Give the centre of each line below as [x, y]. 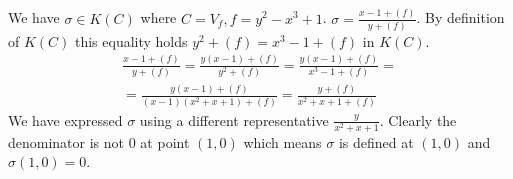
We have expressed [65, 119]
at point [165, 141]
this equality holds [131, 40]
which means [282, 141]
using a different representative [234, 119]
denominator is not [66, 141]
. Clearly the [418, 119]
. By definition [460, 17]
